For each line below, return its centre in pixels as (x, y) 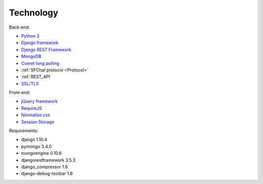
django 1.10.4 (34, 140)
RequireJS (32, 108)
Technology (34, 13)
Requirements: (24, 131)
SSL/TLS (30, 84)
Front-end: (20, 93)
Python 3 (30, 36)
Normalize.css (36, 115)
